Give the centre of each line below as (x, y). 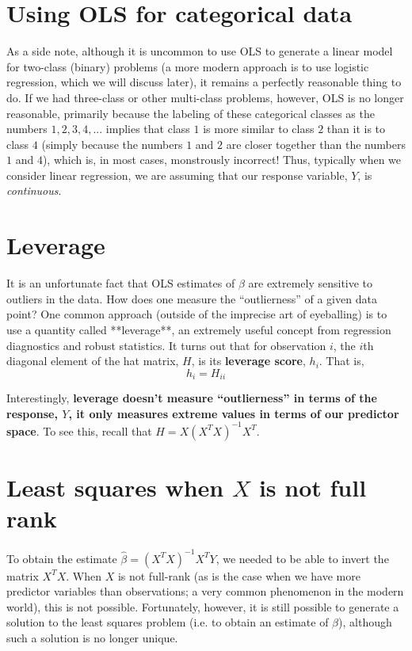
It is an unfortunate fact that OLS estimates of (121, 283)
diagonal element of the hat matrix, (93, 361)
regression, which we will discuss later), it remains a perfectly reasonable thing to (204, 82)
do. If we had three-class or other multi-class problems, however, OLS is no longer (205, 97)
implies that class (148, 129)
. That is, (341, 361)
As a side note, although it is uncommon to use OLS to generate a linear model (200, 51)
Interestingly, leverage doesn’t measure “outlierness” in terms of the (192, 398)
